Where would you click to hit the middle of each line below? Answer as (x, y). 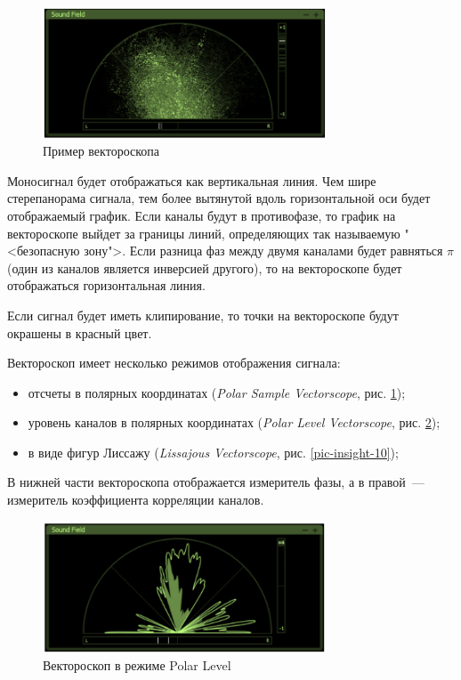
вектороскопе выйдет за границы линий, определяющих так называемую (204, 233)
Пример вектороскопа (101, 151)
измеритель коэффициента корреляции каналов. (136, 500)
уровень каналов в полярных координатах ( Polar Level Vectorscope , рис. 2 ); (234, 422)
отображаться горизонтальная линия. (106, 285)
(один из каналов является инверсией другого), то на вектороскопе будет (205, 267)
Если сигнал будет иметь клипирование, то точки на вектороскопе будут (203, 315)
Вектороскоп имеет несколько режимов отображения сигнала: (174, 363)
